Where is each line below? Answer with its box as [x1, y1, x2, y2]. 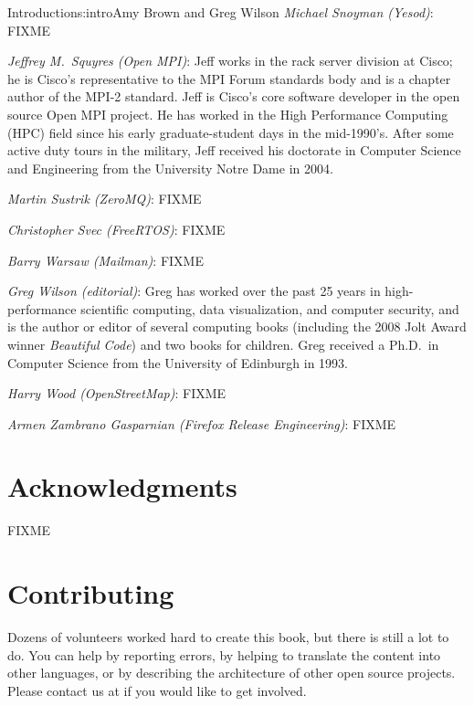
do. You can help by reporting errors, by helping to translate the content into [7, 645, 441, 664]
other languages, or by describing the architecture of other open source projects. [7, 663, 456, 682]
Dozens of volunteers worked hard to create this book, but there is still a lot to [7, 627, 449, 647]
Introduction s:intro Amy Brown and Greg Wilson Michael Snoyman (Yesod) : [7, 3, 434, 21]
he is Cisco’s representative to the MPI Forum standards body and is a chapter [7, 68, 451, 88]
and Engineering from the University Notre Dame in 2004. [7, 158, 333, 177]
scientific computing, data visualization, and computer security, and [80, 299, 459, 318]
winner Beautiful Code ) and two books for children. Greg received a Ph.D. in [7, 334, 439, 353]
